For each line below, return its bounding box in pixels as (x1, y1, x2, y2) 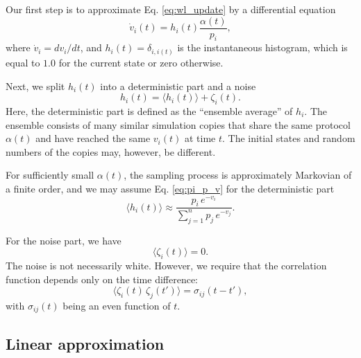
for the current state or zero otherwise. (58, 55, 224, 69)
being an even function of (62, 298, 171, 312)
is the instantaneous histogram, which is (177, 40, 348, 55)
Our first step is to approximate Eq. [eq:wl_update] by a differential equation (6, 2, 336, 16)
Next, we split (6, 78, 65, 93)
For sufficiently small (6, 168, 94, 182)
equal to (6, 55, 40, 69)
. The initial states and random (222, 131, 355, 145)
